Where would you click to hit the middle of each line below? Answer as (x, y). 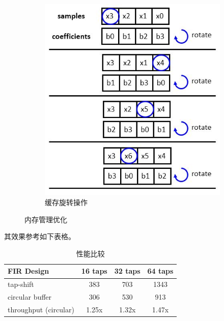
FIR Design (29, 271)
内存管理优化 (46, 219)
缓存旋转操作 (66, 202)
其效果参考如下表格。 (40, 236)
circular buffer (30, 297)
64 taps (160, 271)
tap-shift (21, 284)
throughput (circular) (41, 309)
